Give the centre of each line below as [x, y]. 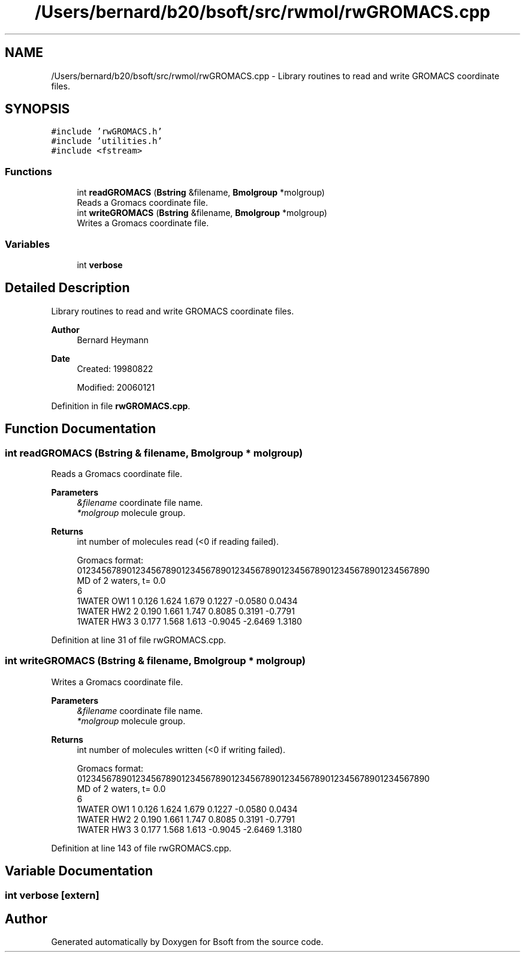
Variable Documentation [79, 871]
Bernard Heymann [113, 340]
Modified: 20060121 [116, 387]
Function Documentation [80, 429]
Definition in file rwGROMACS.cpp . [121, 406]
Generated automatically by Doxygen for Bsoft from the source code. [187, 942]
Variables [28, 244]
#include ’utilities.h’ [107, 141]
